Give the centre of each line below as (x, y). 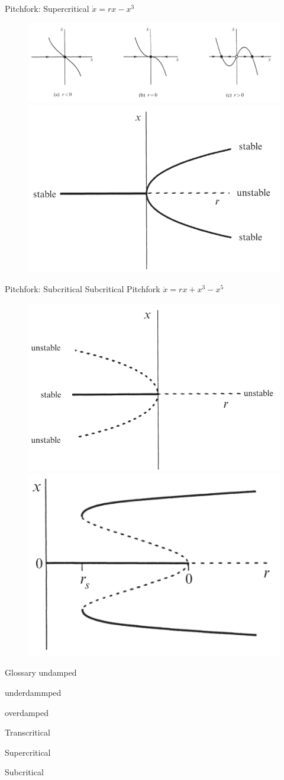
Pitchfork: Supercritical (47, 8)
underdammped (33, 693)
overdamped (27, 712)
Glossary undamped (41, 672)
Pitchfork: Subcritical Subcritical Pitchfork (83, 289)
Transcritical (28, 732)
